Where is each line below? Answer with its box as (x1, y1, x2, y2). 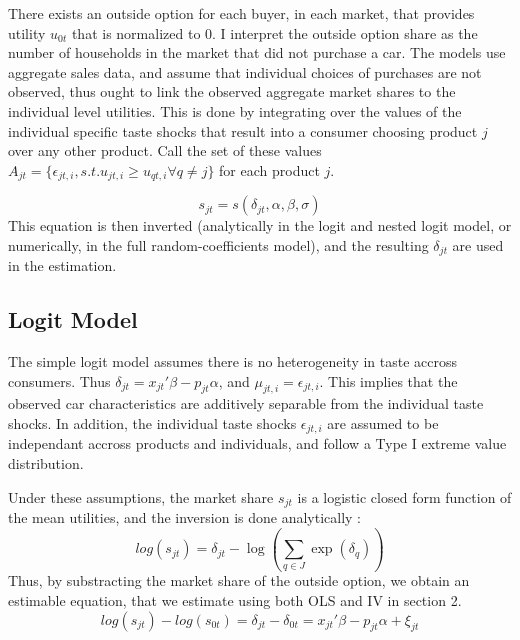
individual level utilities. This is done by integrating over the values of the (8, 100, 462, 121)
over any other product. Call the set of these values (8, 140, 322, 161)
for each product (219, 159, 320, 180)
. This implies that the (319, 370, 458, 391)
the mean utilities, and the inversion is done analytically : (8, 507, 362, 528)
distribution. (8, 453, 84, 474)
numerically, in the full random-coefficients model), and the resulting (8, 234, 429, 255)
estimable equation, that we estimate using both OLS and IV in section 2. (8, 590, 462, 611)
